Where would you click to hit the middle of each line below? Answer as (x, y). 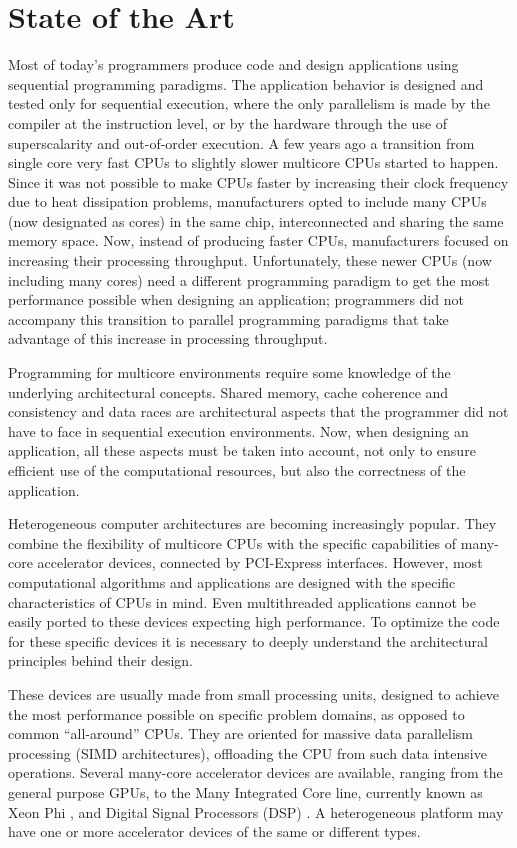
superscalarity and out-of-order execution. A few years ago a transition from (241, 142)
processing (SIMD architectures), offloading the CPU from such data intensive (247, 752)
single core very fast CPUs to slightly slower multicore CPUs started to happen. (253, 162)
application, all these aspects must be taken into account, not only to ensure (242, 450)
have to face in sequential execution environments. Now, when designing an (238, 430)
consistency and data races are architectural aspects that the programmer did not (258, 411)
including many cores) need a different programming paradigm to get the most (249, 279)
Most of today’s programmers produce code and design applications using (233, 64)
